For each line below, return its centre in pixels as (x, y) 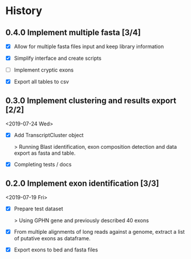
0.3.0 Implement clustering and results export (91, 100)
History (24, 11)
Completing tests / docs (43, 165)
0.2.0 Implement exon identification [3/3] (82, 183)
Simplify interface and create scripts (58, 58)
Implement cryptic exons (44, 70)
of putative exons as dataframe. (52, 238)
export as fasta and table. (45, 153)
